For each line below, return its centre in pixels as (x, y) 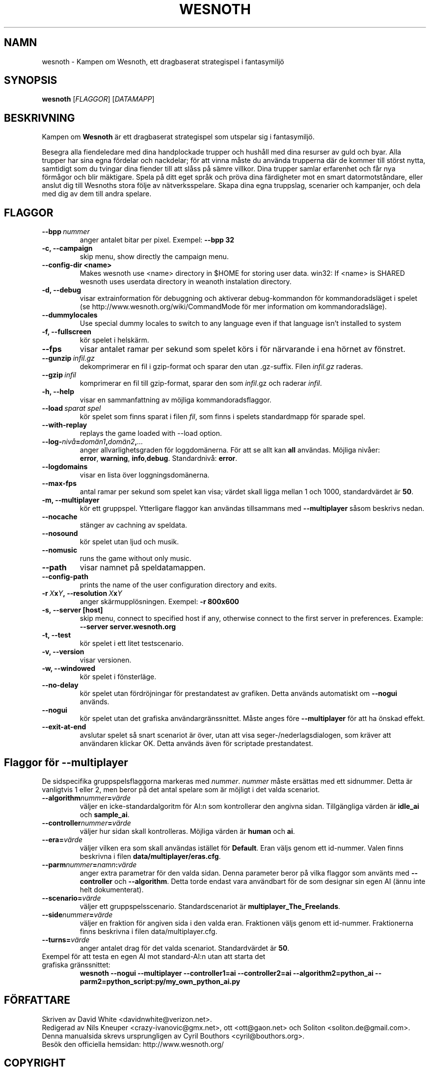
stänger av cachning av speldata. (134, 525)
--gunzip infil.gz (68, 358)
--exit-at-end (64, 727)
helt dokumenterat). (112, 889)
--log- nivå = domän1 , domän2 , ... (93, 442)
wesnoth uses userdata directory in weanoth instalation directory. (186, 282)
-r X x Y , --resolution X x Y (82, 593)
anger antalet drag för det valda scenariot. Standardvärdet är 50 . (185, 948)
